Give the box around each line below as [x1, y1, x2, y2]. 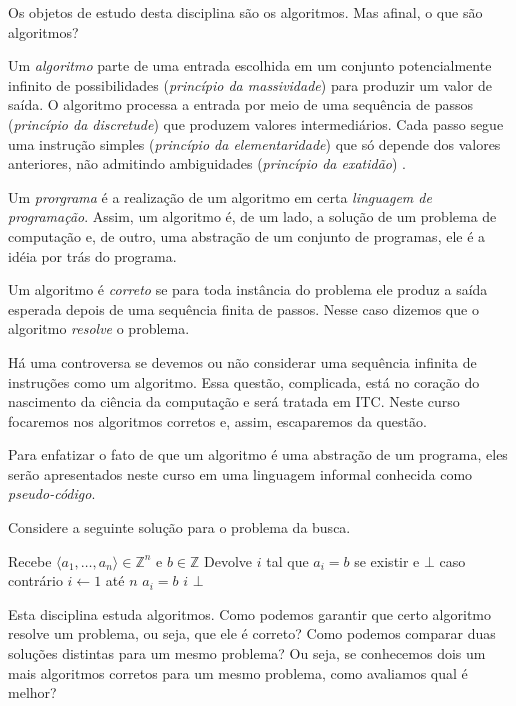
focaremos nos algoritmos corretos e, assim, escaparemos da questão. [8, 410, 427, 431]
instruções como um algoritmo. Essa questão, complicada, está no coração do [8, 371, 480, 392]
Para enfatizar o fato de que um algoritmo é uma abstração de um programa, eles [8, 444, 508, 465]
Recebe [8, 550, 52, 571]
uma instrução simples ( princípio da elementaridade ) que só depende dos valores [8, 133, 501, 154]
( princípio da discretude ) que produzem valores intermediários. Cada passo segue [8, 113, 504, 134]
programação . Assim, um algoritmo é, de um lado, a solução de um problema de [8, 206, 497, 227]
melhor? [8, 682, 57, 703]
